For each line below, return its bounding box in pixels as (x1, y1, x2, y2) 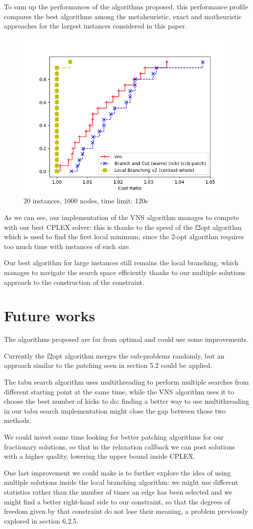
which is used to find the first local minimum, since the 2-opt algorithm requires (4, 231, 244, 242)
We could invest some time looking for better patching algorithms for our (4, 432, 224, 442)
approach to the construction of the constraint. (4, 277, 144, 287)
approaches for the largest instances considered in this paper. (4, 21, 187, 31)
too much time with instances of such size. (4, 241, 131, 251)
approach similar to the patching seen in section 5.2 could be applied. (4, 360, 212, 370)
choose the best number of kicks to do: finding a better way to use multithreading (4, 396, 249, 406)
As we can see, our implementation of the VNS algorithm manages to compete (4, 212, 239, 222)
